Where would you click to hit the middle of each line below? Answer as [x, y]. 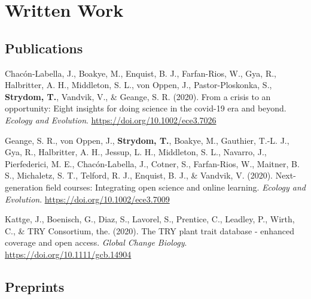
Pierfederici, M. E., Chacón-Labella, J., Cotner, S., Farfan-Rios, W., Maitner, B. [152, 163]
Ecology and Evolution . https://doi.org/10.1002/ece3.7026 [111, 120]
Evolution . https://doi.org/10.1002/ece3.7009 [87, 199]
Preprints [35, 286]
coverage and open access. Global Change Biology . [96, 242]
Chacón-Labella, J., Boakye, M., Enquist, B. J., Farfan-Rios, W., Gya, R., [141, 73]
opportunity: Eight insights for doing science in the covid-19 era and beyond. [146, 108]
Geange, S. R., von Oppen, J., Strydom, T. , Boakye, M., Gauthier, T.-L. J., [147, 140]
